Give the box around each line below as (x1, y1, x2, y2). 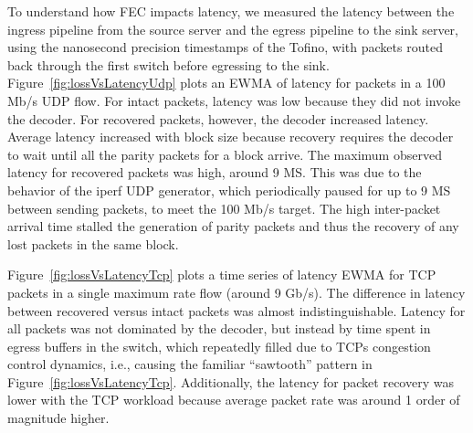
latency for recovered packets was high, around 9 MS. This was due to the (7, 163, 422, 182)
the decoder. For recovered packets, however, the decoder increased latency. (7, 109, 429, 128)
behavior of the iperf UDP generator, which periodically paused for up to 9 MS (7, 180, 451, 199)
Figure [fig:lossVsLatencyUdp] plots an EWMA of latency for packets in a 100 (7, 73, 446, 92)
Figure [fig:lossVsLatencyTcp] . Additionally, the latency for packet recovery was (7, 372, 454, 391)
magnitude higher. (7, 408, 110, 428)
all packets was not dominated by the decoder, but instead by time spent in (7, 319, 431, 338)
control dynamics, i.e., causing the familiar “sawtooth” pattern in (7, 354, 373, 374)
